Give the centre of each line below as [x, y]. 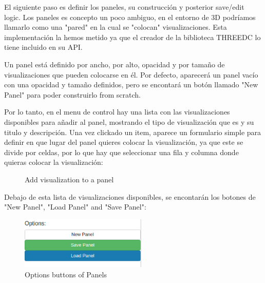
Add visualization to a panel [69, 179]
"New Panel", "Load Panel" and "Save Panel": [75, 207]
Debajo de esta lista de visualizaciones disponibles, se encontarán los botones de [130, 196]
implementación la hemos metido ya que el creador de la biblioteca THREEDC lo [132, 37]
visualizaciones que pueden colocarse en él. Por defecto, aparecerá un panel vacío [131, 74]
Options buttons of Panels [66, 274]
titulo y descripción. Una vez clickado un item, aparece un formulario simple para [133, 132]
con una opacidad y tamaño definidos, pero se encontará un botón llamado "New [131, 84]
